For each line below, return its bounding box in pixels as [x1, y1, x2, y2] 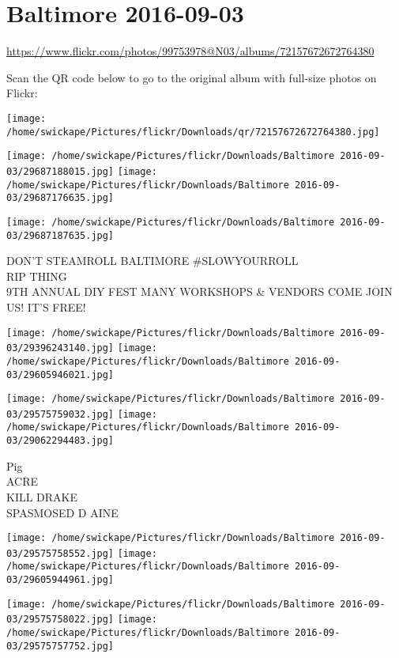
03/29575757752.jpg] [6, 640, 115, 652]
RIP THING [6, 267, 67, 284]
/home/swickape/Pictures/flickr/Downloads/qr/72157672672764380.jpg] [6, 126, 380, 138]
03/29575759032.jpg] [6, 408, 115, 420]
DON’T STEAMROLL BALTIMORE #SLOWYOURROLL [6, 252, 299, 269]
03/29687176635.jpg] [6, 192, 115, 204]
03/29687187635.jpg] [6, 229, 115, 241]
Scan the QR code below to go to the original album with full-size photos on [6, 69, 377, 85]
